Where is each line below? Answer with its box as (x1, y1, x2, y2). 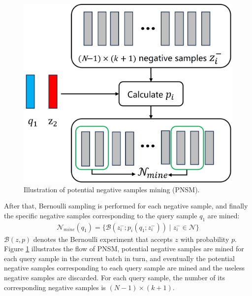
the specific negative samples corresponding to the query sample (4, 210, 197, 220)
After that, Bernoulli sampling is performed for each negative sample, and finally (4, 201, 248, 211)
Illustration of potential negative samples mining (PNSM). (24, 184, 200, 194)
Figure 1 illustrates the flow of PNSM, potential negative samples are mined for (4, 243, 244, 254)
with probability (180, 234, 229, 244)
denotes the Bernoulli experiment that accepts (33, 234, 173, 244)
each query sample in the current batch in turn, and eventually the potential (4, 253, 235, 263)
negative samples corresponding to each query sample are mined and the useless (4, 263, 245, 273)
